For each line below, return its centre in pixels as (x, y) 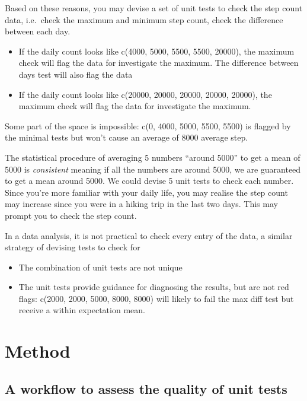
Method (38, 351)
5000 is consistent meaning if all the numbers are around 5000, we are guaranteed (153, 169)
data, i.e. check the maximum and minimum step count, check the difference (144, 19)
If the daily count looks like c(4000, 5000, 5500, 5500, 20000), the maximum (156, 51)
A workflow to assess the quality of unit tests (146, 388)
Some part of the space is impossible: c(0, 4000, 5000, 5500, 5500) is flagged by (148, 125)
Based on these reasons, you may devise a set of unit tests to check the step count (154, 8)
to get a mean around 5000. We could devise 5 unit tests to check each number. (149, 181)
